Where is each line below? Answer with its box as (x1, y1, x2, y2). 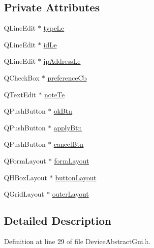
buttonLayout (55, 172, 97, 182)
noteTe (44, 89, 65, 99)
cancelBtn (54, 139, 84, 149)
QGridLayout (4, 189, 44, 199)
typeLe (43, 23, 64, 33)
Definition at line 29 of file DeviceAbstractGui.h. (4, 236, 151, 246)
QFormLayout (4, 155, 46, 165)
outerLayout (52, 189, 89, 199)
